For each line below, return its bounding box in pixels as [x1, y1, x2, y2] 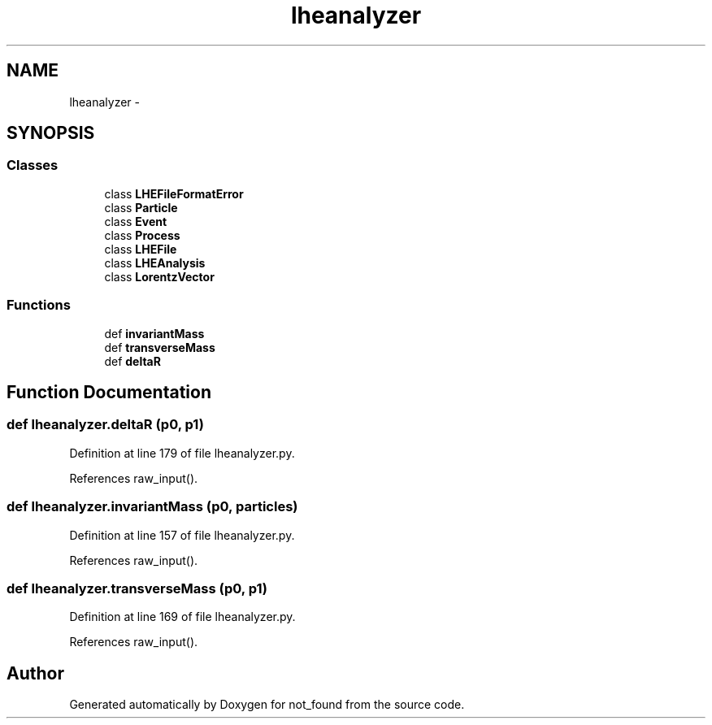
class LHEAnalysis [104, 255, 206, 270]
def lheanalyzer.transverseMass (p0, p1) [7, 580, 267, 597]
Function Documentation [7, 381, 211, 402]
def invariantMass [104, 326, 205, 341]
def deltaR [104, 354, 161, 368]
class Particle [104, 200, 178, 215]
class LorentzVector [104, 269, 215, 284]
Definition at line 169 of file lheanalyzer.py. [69, 610, 296, 624]
